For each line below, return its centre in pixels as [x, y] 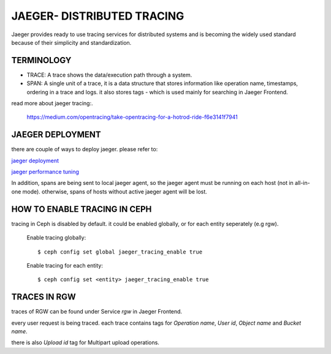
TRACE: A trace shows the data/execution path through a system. [109, 75]
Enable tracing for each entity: [65, 265]
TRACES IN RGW [44, 297]
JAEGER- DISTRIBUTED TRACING [98, 16]
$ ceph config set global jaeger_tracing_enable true [120, 252]
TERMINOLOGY [41, 60]
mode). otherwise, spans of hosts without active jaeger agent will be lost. [115, 191]
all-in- [302, 183]
